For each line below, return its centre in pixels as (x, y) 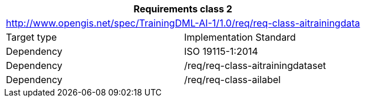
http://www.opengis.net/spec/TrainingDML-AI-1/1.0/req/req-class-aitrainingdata (183, 23)
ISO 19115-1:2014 (221, 51)
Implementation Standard (240, 37)
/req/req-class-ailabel (232, 80)
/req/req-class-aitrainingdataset (255, 65)
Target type (32, 37)
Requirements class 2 (183, 9)
